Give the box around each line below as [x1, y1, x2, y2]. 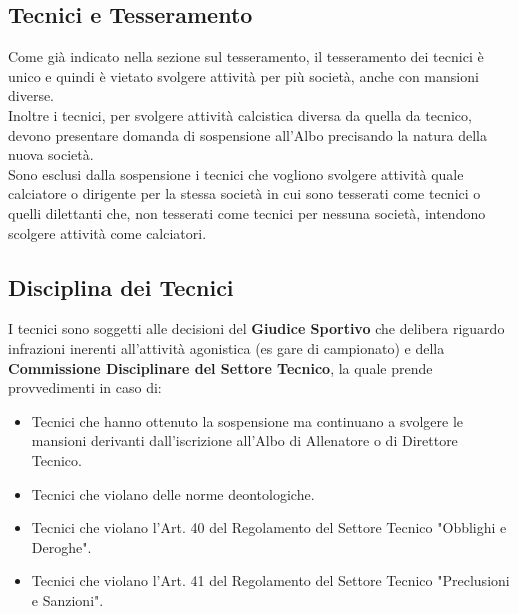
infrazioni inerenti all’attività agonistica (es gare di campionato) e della [8, 337, 445, 358]
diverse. [8, 85, 55, 106]
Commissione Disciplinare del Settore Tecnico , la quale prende [8, 357, 433, 378]
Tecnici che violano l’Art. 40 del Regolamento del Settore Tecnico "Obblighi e [31, 517, 507, 538]
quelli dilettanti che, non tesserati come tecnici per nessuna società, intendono [8, 202, 486, 223]
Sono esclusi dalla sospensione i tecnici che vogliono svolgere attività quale [8, 163, 464, 184]
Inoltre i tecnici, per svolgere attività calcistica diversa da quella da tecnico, [8, 104, 472, 125]
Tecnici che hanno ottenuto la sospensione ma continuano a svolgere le [31, 410, 463, 431]
